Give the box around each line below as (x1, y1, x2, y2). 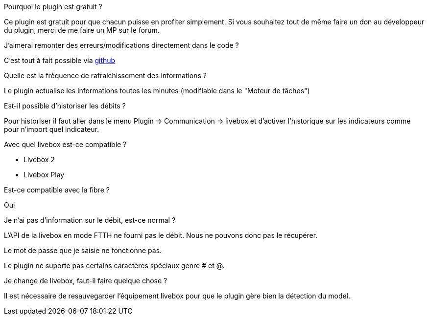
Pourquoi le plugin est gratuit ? (4, 2, 102, 11)
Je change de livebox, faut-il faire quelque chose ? (4, 276, 167, 285)
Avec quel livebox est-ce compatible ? (4, 140, 127, 149)
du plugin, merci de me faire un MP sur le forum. (4, 26, 160, 34)
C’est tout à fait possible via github (4, 56, 116, 64)
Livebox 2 (24, 155, 55, 164)
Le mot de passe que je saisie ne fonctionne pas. (4, 246, 162, 255)
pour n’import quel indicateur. (4, 125, 99, 133)
